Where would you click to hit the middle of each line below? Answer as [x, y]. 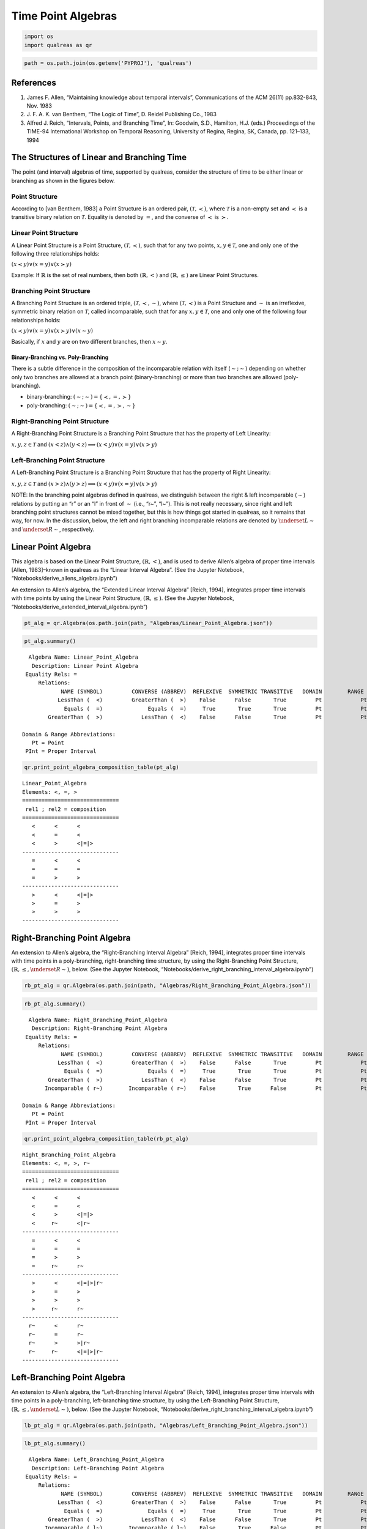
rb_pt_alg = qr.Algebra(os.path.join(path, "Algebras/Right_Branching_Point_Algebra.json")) [168, 986]
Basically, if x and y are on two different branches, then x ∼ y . [89, 341]
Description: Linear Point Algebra [85, 666]
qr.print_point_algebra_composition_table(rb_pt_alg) [106, 1138]
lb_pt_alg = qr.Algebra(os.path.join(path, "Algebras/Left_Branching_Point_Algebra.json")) [166, 1425]
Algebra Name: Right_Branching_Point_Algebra [98, 1020]
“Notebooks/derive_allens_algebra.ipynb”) [64, 579]
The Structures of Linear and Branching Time [99, 157]
